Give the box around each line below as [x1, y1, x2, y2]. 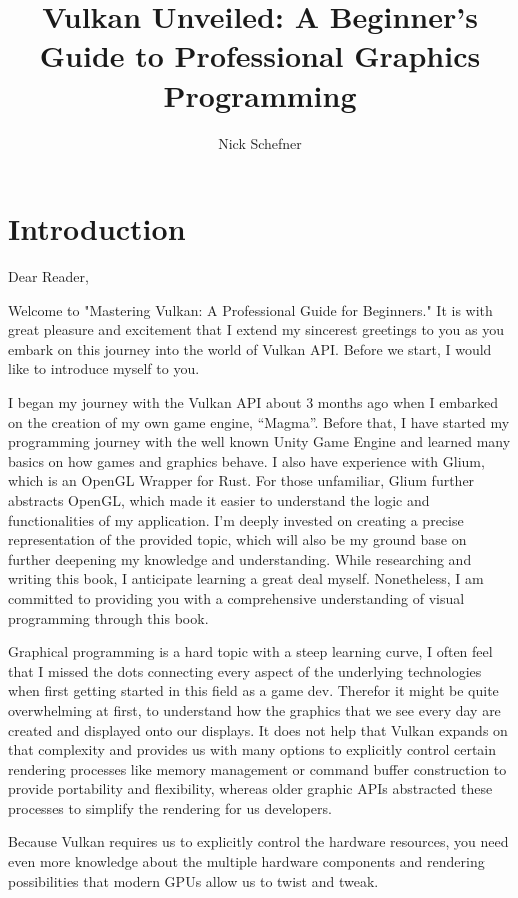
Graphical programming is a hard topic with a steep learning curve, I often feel [8, 641, 493, 662]
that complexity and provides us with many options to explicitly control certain [8, 739, 497, 760]
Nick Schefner [218, 132, 302, 153]
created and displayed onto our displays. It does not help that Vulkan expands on [8, 719, 508, 740]
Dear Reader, [8, 266, 89, 287]
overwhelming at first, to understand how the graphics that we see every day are [8, 699, 501, 720]
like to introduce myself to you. [8, 358, 200, 379]
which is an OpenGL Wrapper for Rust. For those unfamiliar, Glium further [8, 470, 475, 491]
